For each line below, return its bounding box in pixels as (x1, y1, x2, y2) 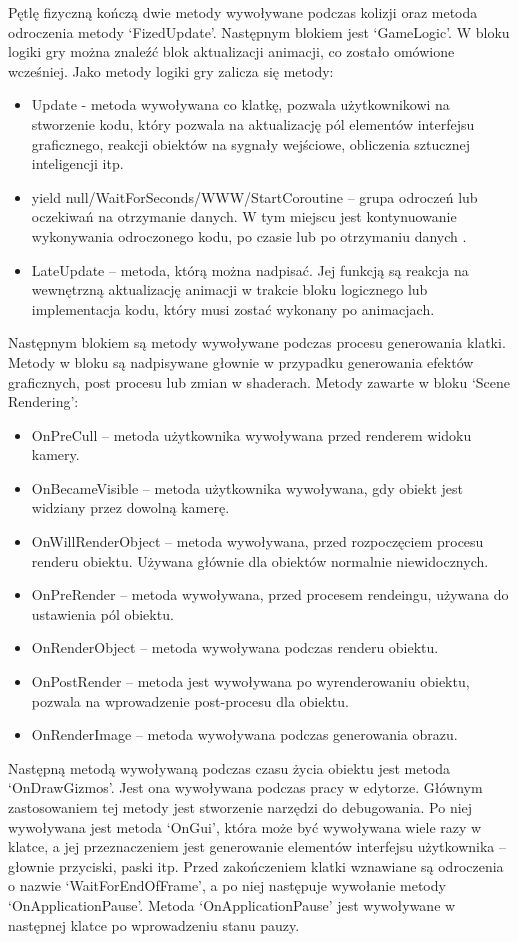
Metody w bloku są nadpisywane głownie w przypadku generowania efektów (8, 351, 474, 372)
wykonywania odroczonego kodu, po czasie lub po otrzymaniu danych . (31, 225, 467, 246)
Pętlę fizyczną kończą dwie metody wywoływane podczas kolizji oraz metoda (8, 2, 478, 22)
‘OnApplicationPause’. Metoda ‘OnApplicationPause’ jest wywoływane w (8, 894, 456, 915)
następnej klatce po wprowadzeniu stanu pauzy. (8, 914, 300, 935)
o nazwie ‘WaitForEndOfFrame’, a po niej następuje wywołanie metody (8, 875, 446, 896)
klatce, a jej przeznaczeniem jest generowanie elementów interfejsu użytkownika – (8, 836, 506, 857)
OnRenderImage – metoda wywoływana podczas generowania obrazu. (31, 724, 458, 745)
